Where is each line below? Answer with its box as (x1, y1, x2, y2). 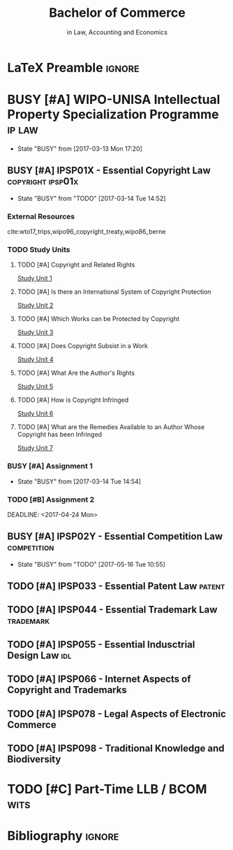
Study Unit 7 (17, 444, 54, 452)
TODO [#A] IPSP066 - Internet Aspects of (7, 673, 191, 685)
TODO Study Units (7, 244, 71, 254)
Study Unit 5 (17, 382, 54, 391)
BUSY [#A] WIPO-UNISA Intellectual (7, 92, 220, 107)
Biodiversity (7, 754, 61, 766)
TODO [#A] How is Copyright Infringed (17, 396, 129, 404)
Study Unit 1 (17, 274, 52, 283)
